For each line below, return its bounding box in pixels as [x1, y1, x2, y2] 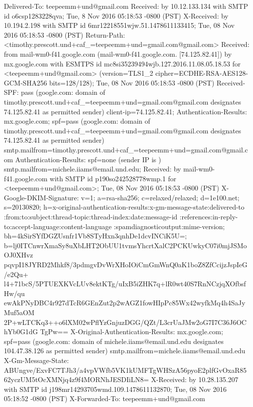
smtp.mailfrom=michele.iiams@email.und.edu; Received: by [4, 164, 181, 174]
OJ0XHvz [4, 250, 33, 260]
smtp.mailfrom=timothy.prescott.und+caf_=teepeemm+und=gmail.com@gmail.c [4, 144, 248, 154]
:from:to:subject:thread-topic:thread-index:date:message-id [4, 212, 177, 222]
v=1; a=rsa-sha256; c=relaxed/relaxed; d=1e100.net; [81, 192, 240, 202]
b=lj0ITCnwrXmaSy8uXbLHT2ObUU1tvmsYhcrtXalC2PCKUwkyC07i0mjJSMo [4, 240, 247, 250]
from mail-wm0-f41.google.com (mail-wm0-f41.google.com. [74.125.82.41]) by [4, 48, 232, 59]
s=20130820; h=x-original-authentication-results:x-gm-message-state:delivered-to [4, 202, 245, 212]
